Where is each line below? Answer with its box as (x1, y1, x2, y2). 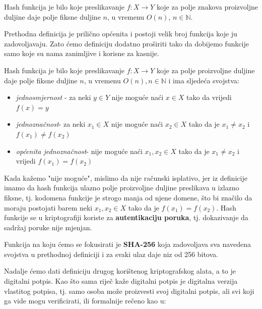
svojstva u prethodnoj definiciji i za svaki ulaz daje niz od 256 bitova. (4, 248, 218, 259)
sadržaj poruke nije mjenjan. (4, 222, 92, 232)
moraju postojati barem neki (4, 202, 93, 213)
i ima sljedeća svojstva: (168, 75, 239, 85)
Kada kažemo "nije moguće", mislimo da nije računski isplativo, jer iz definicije (4, 172, 247, 183)
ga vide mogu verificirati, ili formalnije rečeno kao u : (4, 295, 166, 306)
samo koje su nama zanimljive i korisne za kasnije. (4, 48, 159, 59)
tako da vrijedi (186, 92, 232, 102)
